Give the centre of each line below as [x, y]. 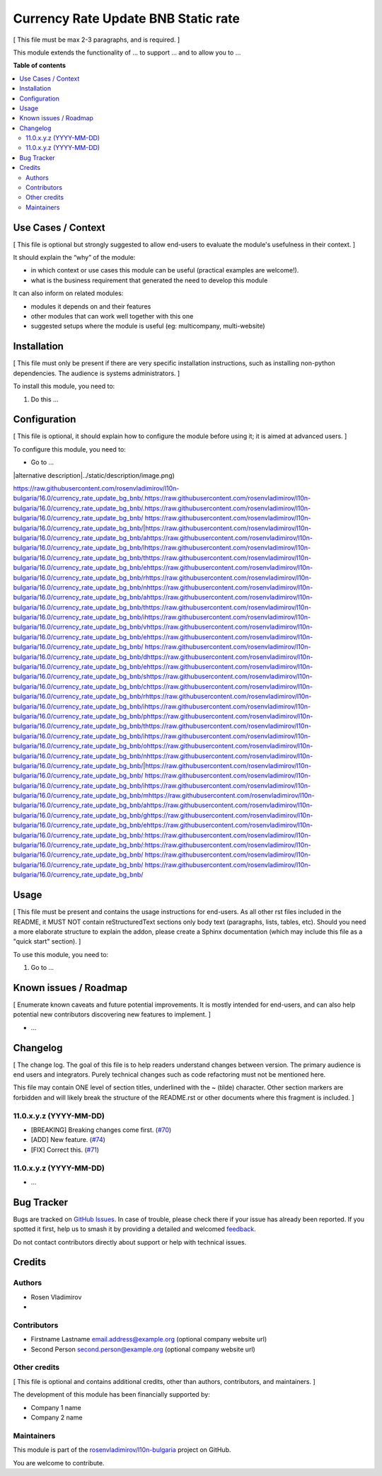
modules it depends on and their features [91, 306]
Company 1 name [56, 1407]
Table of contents [40, 65]
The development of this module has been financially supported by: [111, 1395]
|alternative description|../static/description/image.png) [94, 475]
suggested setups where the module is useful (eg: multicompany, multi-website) [148, 326]
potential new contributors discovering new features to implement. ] [112, 1014]
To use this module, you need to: [61, 954]
